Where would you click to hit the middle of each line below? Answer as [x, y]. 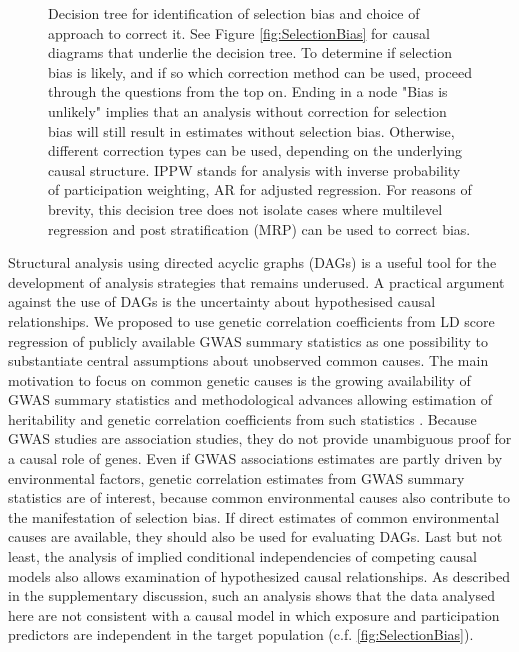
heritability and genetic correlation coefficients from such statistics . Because [242, 418]
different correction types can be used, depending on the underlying [255, 150]
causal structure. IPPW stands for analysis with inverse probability [254, 169]
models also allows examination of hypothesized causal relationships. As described [259, 575]
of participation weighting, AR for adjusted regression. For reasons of [260, 189]
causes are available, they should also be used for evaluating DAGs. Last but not [255, 536]
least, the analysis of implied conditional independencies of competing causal [243, 556]
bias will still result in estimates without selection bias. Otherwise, [251, 130]
